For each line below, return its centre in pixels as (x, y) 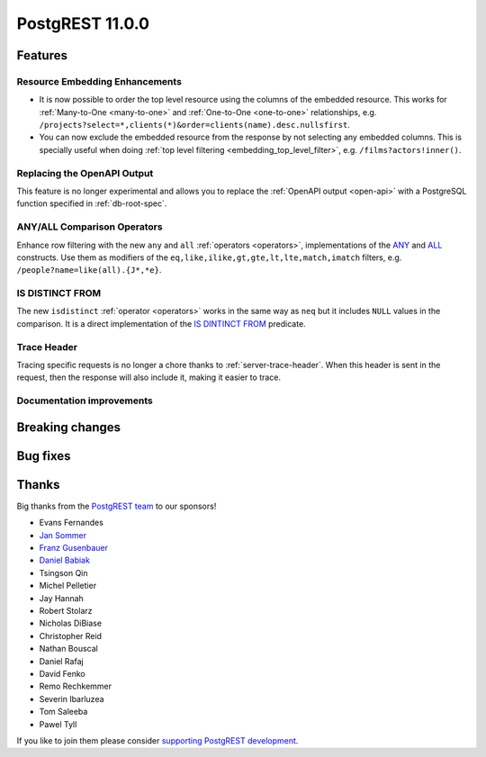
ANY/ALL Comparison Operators (90, 227)
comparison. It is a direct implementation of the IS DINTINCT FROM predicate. (161, 323)
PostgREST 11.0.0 (83, 23)
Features (42, 55)
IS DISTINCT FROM (59, 293)
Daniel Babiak (64, 560)
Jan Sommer (63, 535)
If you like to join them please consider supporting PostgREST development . (157, 740)
